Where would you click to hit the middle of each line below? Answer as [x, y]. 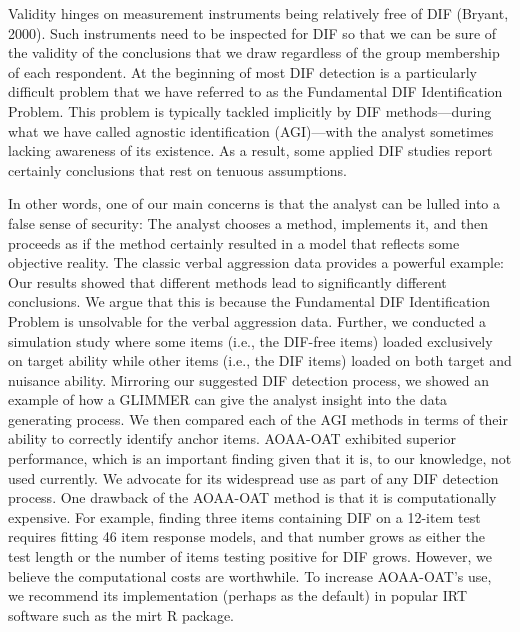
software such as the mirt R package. [121, 614]
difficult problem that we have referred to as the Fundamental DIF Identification [255, 91]
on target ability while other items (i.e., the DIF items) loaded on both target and [260, 360]
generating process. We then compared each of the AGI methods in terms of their [258, 418]
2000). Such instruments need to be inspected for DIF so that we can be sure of [252, 32]
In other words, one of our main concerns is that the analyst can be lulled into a [254, 203]
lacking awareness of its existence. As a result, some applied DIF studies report [250, 150]
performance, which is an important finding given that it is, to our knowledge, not [260, 458]
